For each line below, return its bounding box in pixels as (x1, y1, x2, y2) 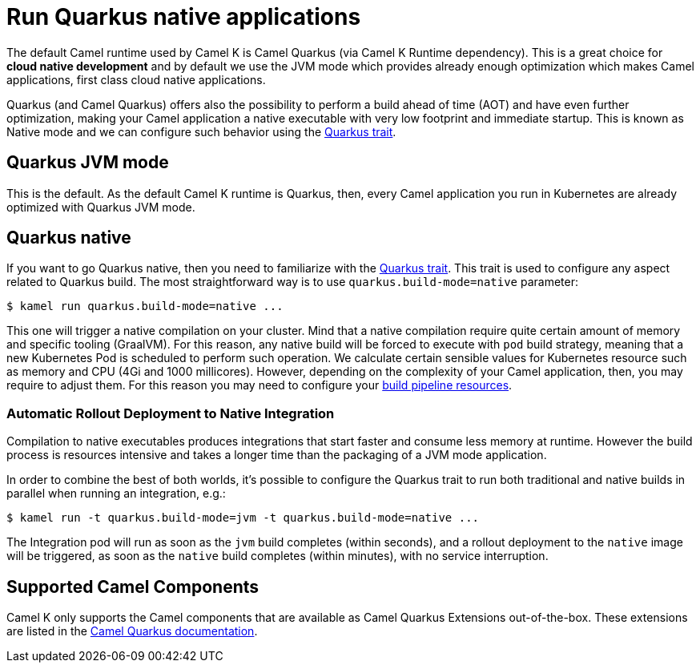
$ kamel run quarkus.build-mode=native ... (6, 300, 284, 313)
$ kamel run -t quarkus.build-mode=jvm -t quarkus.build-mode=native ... (6, 511, 480, 525)
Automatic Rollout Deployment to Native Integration (6, 405, 335, 421)
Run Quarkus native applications (6, 3, 361, 30)
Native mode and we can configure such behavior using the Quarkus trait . (6, 124, 396, 139)
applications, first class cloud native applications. (6, 72, 266, 87)
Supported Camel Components (6, 576, 259, 597)
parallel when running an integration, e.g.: (6, 486, 226, 501)
